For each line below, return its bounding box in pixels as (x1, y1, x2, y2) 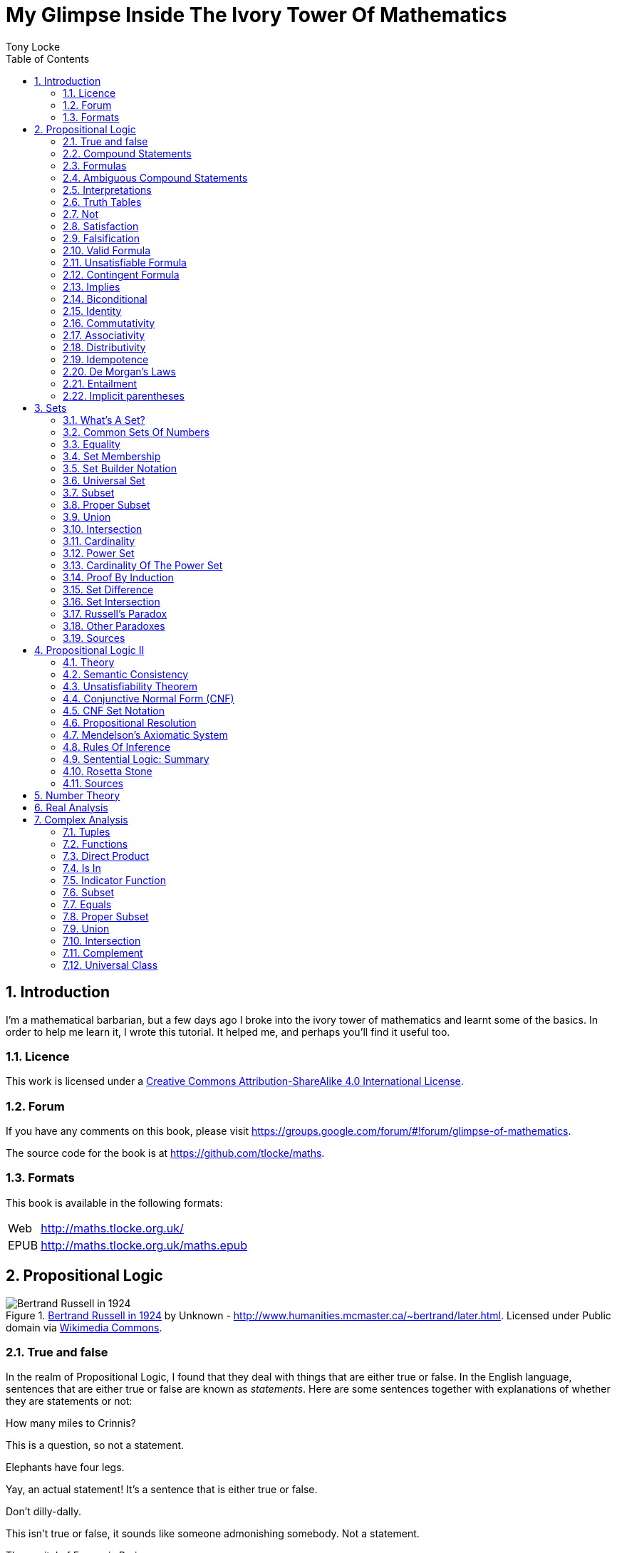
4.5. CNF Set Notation (63, 704, 165, 717)
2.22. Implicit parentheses (63, 389, 185, 402)
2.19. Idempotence (63, 353, 149, 365)
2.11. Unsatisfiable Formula (63, 256, 187, 269)
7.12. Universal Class (63, 958, 158, 971)
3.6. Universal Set (63, 474, 145, 487)
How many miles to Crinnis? (6, 1417, 136, 1430)
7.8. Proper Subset (63, 910, 149, 923)
